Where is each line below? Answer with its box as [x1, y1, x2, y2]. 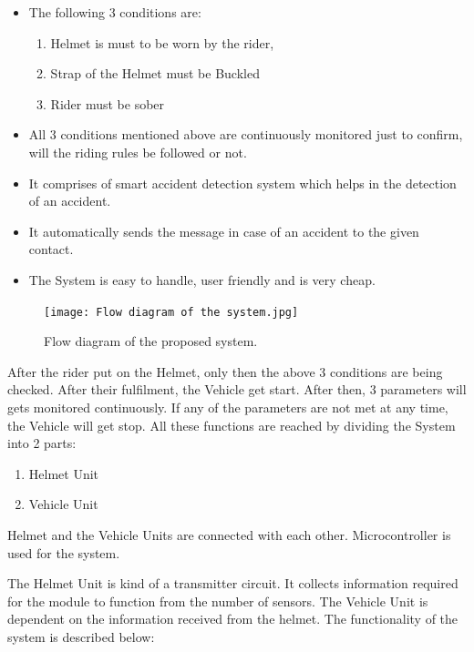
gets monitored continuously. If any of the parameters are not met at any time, [7, 397, 448, 416]
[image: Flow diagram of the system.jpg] [44, 305, 299, 319]
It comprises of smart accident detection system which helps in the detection [28, 173, 457, 192]
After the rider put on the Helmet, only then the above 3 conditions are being [7, 362, 443, 381]
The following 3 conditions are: [28, 3, 201, 21]
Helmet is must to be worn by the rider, [50, 33, 274, 52]
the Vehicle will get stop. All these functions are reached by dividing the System [7, 415, 456, 434]
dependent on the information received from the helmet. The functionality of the [7, 609, 459, 628]
